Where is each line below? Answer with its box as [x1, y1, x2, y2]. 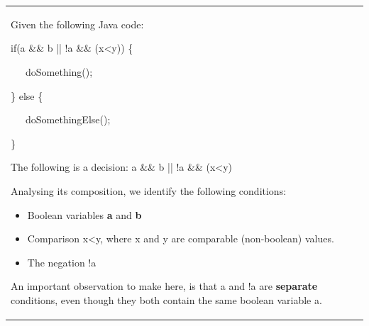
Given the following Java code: [11, 16, 144, 31]
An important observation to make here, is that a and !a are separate [11, 279, 318, 293]
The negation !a [27, 254, 97, 269]
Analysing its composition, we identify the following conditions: [11, 183, 287, 198]
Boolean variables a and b [27, 207, 142, 222]
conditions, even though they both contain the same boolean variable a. [11, 292, 322, 307]
